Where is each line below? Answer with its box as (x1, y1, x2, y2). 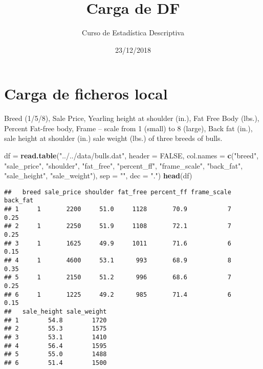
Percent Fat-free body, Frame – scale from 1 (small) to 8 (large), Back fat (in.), (4, 122, 253, 133)
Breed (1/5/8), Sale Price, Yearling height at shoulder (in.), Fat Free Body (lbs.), (4, 113, 259, 124)
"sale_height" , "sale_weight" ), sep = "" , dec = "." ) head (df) (4, 170, 192, 181)
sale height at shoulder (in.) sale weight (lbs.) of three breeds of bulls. (4, 133, 223, 143)
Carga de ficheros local (4, 83, 168, 104)
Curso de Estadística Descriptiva (82, 27, 184, 38)
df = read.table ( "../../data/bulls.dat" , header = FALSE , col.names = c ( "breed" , (4, 150, 259, 161)
